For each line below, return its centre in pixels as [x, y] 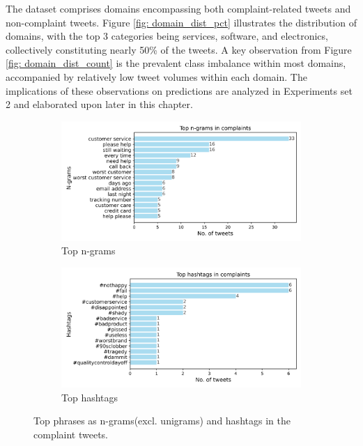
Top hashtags [90, 397]
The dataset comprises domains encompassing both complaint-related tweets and [178, 8]
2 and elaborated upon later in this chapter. [99, 104]
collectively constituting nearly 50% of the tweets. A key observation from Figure [179, 49]
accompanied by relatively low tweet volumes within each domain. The [156, 76]
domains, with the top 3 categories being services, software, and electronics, [167, 36]
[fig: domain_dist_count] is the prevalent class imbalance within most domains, [176, 63]
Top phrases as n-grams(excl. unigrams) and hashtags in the [162, 421]
